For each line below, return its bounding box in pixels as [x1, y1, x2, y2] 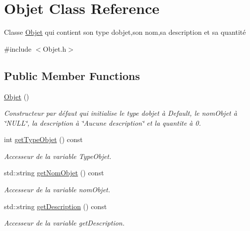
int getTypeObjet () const [4, 134, 83, 145]
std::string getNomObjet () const [4, 167, 104, 178]
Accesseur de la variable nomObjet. [4, 184, 111, 195]
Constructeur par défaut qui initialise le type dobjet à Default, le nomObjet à [4, 108, 237, 118]
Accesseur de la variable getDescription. [4, 218, 125, 228]
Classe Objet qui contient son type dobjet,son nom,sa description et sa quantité [4, 27, 246, 37]
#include [4, 43, 32, 54]
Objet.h [43, 43, 66, 54]
